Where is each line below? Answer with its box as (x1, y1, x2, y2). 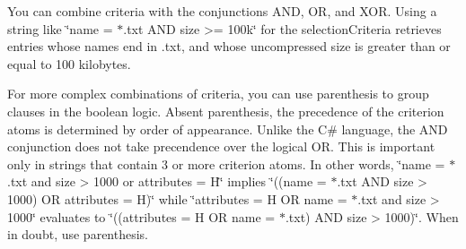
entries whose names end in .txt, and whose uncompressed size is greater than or (7, 37, 451, 56)
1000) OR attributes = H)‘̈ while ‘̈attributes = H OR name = (7, 189, 347, 208)
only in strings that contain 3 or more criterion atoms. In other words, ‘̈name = (7, 154, 445, 173)
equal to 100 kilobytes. (7, 54, 131, 73)
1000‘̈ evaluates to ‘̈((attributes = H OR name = (7, 207, 276, 226)
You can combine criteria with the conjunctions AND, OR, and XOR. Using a (7, 2, 437, 20)
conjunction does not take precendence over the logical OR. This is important (7, 137, 435, 156)
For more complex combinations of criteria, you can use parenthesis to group (7, 84, 429, 103)
